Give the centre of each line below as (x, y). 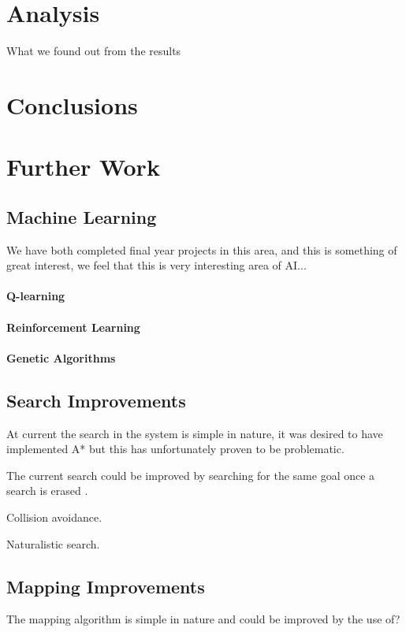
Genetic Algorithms (61, 357)
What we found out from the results (94, 51)
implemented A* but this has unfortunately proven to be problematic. (175, 449)
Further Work (83, 167)
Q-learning (36, 296)
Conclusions (72, 104)
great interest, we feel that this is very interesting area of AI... (156, 265)
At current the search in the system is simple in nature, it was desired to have (195, 433)
